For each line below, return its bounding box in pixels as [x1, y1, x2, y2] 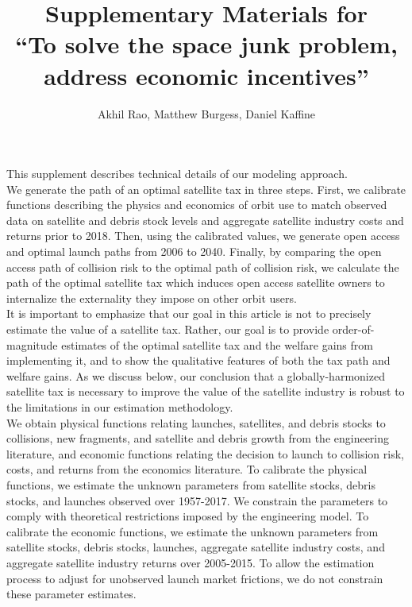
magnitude [6, 336, 58, 353]
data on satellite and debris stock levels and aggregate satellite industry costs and [6, 211, 404, 228]
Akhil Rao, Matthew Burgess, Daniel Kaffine [97, 105, 316, 122]
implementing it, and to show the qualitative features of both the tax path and [6, 352, 391, 369]
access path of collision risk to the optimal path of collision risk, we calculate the [6, 258, 399, 275]
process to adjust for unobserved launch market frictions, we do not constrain [6, 570, 383, 586]
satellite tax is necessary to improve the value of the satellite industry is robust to [6, 383, 405, 400]
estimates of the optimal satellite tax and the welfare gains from [61, 336, 373, 353]
